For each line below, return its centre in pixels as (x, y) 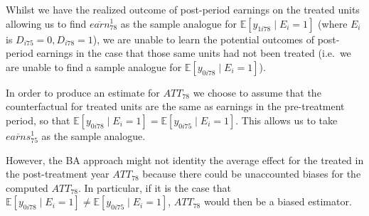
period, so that (38, 120)
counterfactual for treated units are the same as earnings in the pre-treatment (175, 106)
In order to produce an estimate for (83, 92)
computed (27, 187)
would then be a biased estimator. (278, 201)
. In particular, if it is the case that (155, 187)
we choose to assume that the (257, 92)
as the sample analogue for (178, 23)
